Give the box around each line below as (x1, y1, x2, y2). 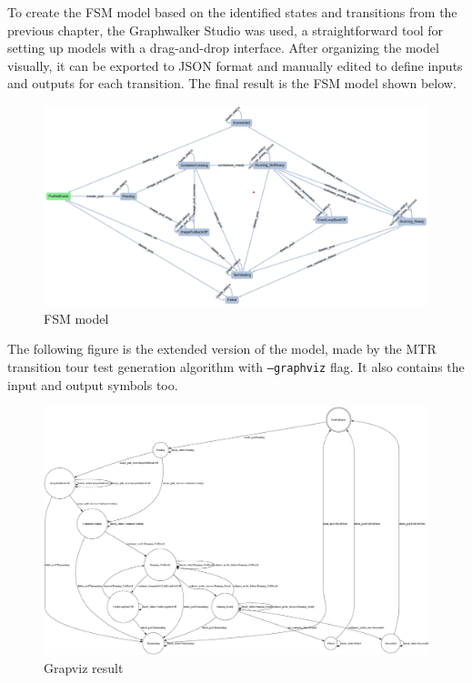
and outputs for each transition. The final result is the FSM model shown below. (7, 74, 457, 93)
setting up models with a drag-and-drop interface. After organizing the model (7, 38, 439, 57)
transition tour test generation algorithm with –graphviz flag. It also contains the (7, 357, 465, 377)
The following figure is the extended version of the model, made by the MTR (7, 339, 437, 358)
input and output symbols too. (7, 375, 178, 394)
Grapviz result (44, 658, 124, 677)
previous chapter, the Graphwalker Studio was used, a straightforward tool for (7, 20, 444, 39)
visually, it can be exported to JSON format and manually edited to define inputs (7, 55, 463, 75)
